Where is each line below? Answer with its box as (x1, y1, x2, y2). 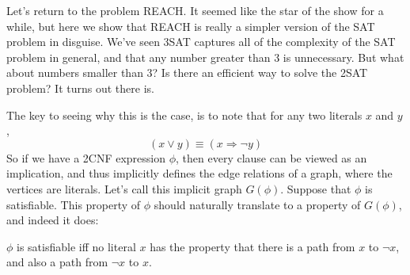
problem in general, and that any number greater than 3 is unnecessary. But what (6, 48, 404, 65)
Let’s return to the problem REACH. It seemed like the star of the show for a (6, 2, 384, 18)
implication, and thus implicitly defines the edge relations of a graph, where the (6, 165, 393, 181)
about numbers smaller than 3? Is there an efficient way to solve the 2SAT (6, 64, 368, 81)
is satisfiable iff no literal (17, 238, 136, 254)
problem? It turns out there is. (6, 79, 154, 96)
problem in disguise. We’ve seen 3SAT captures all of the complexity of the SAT (6, 33, 396, 50)
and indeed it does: (6, 212, 99, 228)
